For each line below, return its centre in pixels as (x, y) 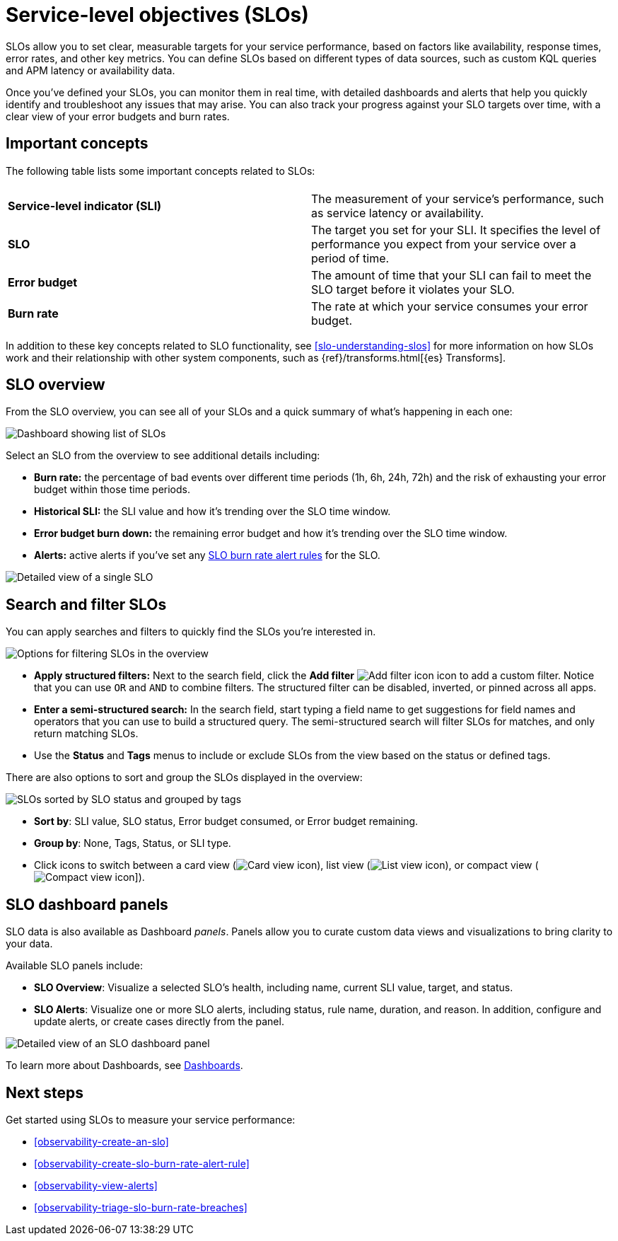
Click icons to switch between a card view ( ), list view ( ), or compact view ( (286, 865)
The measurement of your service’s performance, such (458, 198)
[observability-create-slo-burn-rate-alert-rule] (142, 1163)
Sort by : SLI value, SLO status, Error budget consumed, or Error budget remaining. (226, 821)
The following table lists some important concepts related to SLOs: (161, 171)
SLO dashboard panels (87, 904)
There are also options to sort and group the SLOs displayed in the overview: (184, 778)
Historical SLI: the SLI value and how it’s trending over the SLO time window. (212, 512)
